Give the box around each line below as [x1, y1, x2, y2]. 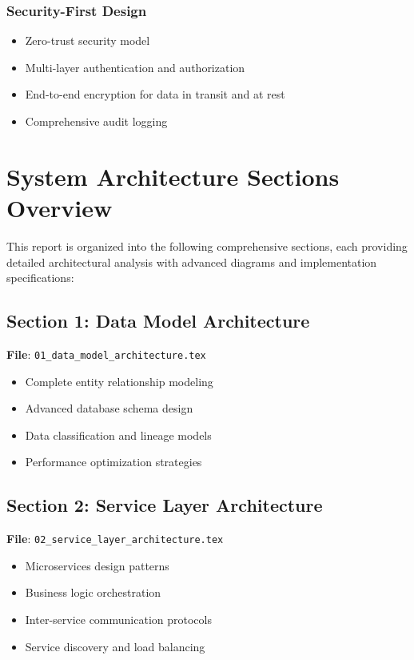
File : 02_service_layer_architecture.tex [6, 530, 224, 547]
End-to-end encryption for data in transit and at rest [25, 86, 285, 103]
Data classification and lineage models [25, 426, 212, 443]
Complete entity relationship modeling [25, 372, 213, 389]
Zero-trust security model [25, 32, 150, 49]
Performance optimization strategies [25, 453, 202, 470]
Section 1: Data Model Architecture [6, 308, 310, 333]
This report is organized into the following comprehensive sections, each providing [6, 237, 408, 254]
